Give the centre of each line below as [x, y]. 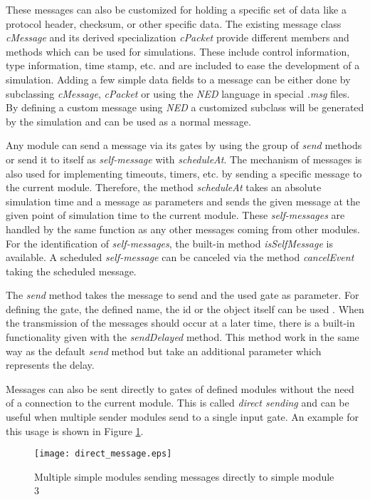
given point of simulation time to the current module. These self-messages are [175, 215]
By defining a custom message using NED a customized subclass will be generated [185, 107]
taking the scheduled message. [71, 271]
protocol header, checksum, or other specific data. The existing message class [174, 23]
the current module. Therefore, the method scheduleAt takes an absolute [164, 187]
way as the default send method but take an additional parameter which [164, 351]
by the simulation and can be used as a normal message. [128, 121]
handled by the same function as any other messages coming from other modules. [183, 229]
